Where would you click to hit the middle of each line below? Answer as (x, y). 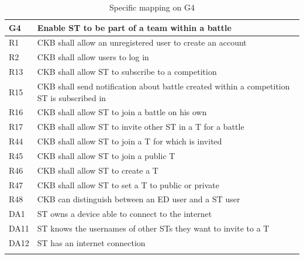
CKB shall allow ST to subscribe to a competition (127, 72)
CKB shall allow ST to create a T (98, 170)
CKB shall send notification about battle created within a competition (163, 86)
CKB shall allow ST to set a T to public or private (128, 184)
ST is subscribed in (72, 97)
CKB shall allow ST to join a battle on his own (122, 112)
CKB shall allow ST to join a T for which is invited (129, 141)
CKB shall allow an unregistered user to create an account (142, 42)
